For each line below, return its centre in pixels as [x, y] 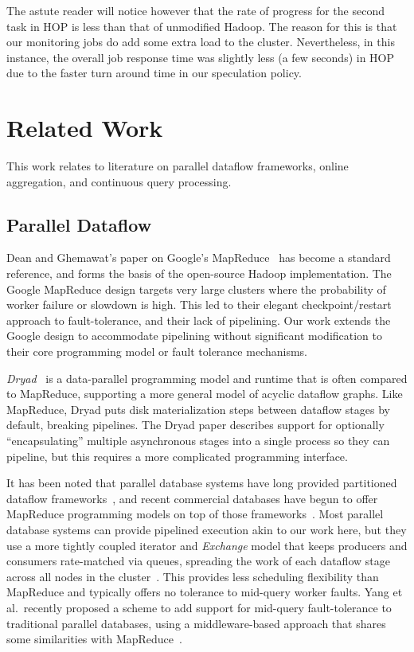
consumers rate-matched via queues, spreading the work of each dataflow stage [198, 561]
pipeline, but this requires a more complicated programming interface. [177, 456]
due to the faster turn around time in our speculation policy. [154, 73]
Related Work [85, 128]
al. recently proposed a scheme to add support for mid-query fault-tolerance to [199, 607]
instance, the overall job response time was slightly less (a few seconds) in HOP [201, 57]
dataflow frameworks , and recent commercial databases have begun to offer [192, 498]
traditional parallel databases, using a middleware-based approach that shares [196, 623]
